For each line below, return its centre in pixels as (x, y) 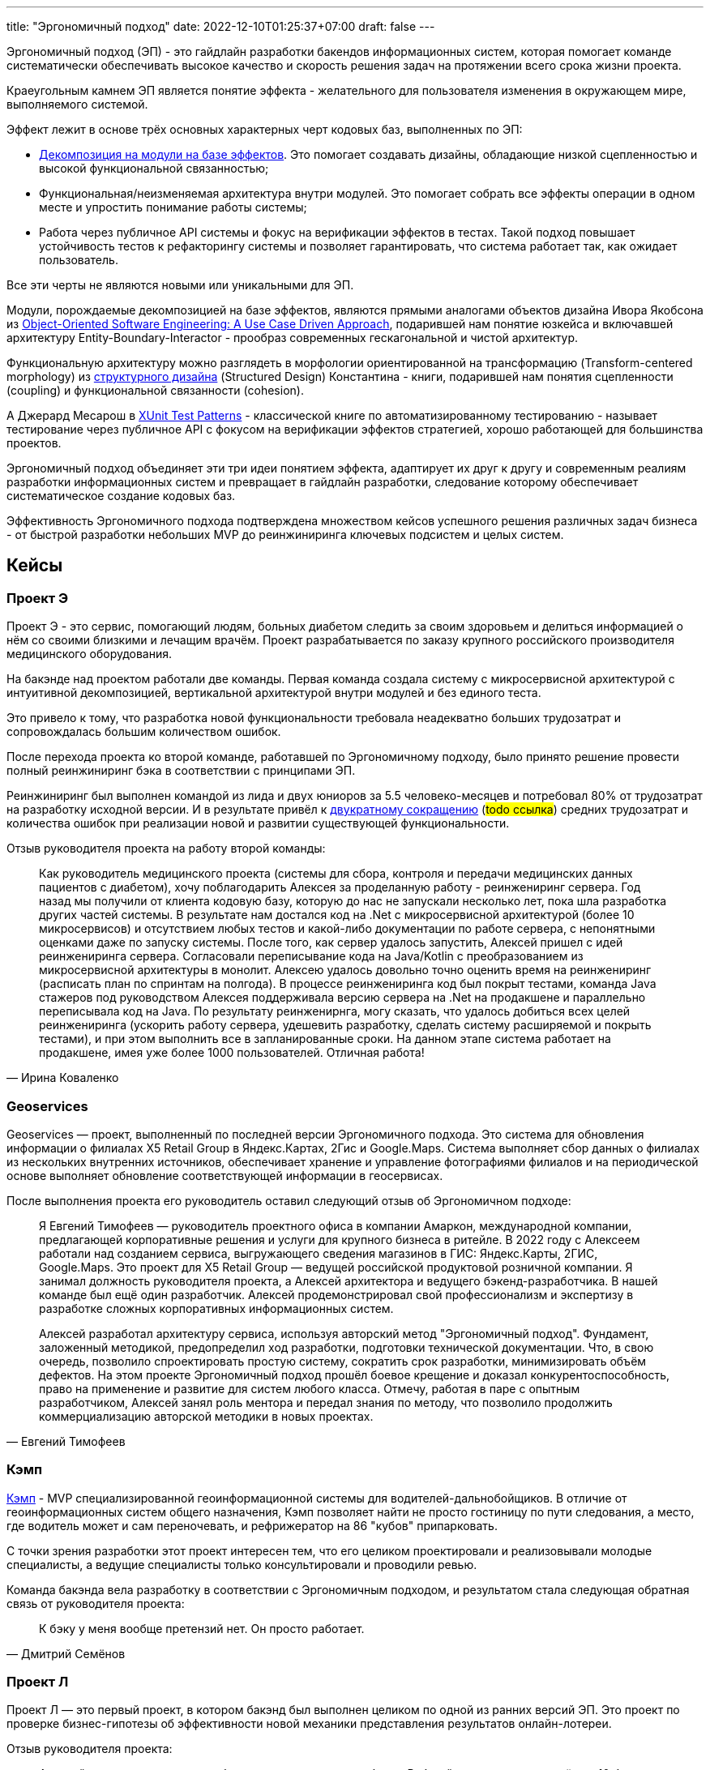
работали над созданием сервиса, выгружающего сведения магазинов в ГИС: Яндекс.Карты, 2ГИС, (319, 1253)
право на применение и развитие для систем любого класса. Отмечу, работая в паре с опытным (310, 1388)
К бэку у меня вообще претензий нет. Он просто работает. (202, 1628)
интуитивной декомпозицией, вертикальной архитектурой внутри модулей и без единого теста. (274, 693)
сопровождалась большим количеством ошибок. (144, 732)
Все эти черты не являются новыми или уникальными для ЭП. (180, 285)
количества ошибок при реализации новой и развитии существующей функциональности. (258, 823)
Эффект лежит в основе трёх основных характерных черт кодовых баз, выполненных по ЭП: (265, 129)
